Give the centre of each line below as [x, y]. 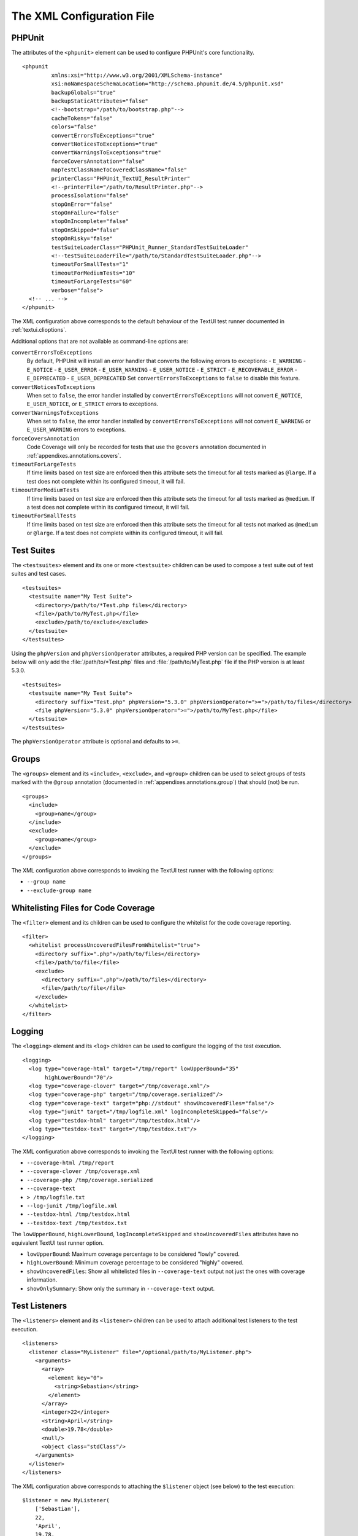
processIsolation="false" [90, 196]
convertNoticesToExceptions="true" [105, 144]
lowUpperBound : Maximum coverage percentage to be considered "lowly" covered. [133, 1254]
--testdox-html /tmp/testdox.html [78, 1214]
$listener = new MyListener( [66, 1500]
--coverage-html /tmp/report [70, 1163]
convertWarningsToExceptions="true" [106, 153]
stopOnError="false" [82, 204]
